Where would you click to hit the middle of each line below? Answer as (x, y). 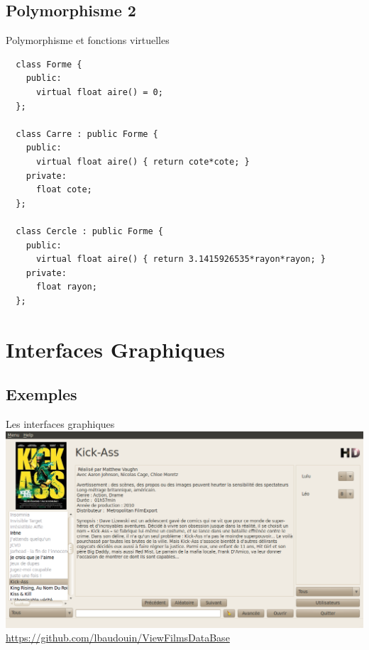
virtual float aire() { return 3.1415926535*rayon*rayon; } (181, 259)
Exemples (42, 394)
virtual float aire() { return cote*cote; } (143, 161)
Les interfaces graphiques (60, 424)
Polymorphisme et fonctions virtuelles (88, 40)
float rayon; (66, 287)
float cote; (64, 190)
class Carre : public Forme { (87, 134)
